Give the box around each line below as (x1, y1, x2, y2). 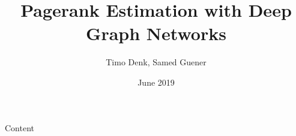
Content (5, 121, 34, 134)
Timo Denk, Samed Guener (106, 56, 207, 68)
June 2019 (137, 75, 175, 88)
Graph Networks (86, 21, 226, 46)
